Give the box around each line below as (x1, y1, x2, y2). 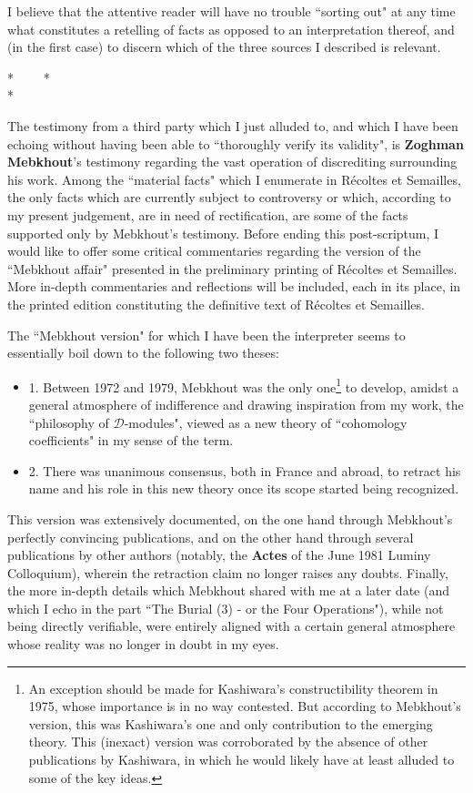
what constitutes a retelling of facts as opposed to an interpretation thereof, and (7, 19, 455, 38)
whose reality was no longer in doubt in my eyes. (7, 635, 279, 654)
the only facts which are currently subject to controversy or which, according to (7, 188, 451, 207)
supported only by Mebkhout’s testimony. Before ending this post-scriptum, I (7, 223, 439, 242)
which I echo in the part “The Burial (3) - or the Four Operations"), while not (7, 598, 444, 617)
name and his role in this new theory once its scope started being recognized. (28, 479, 459, 498)
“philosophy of (28, 412, 109, 432)
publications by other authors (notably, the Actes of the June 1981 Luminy (7, 545, 431, 564)
